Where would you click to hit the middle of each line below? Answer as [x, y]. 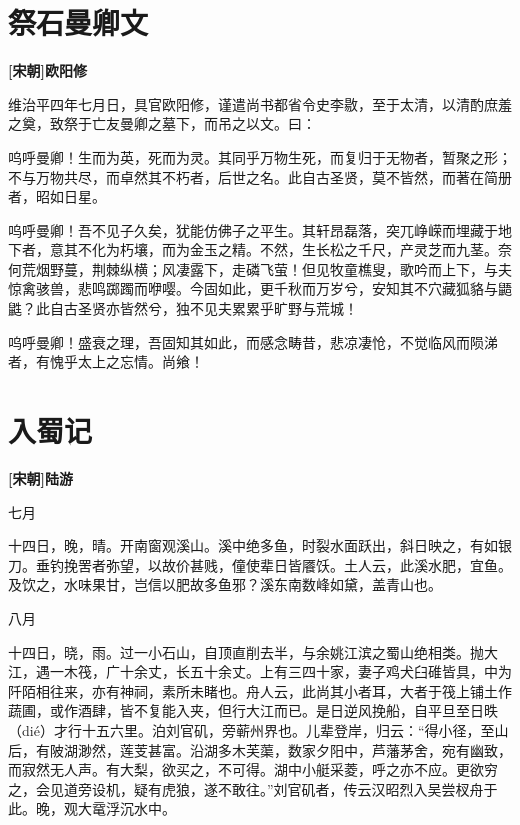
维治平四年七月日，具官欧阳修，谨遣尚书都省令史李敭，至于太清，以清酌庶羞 [260, 103]
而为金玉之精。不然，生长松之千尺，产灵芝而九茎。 [329, 249]
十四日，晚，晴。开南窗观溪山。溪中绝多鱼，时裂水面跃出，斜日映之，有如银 [260, 545]
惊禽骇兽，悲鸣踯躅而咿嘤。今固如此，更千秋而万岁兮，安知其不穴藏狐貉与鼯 [260, 288]
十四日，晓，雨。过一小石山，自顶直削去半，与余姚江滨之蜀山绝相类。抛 [246, 651]
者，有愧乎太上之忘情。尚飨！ [106, 361]
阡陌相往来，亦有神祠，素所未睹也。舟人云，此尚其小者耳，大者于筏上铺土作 [260, 690]
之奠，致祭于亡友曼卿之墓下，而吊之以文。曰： [162, 123]
